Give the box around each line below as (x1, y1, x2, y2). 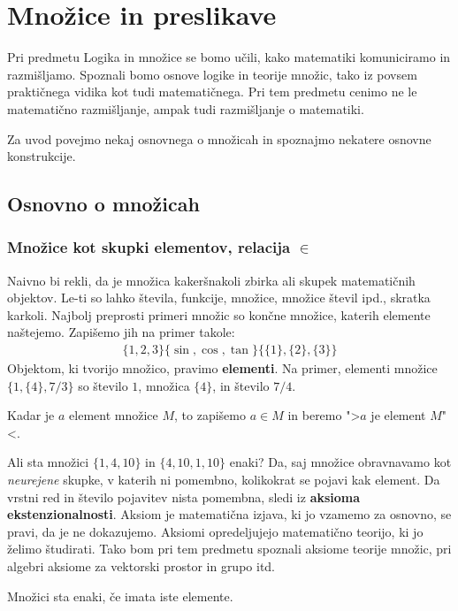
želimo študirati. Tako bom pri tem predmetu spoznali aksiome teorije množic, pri (7, 539, 452, 558)
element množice (69, 406, 158, 424)
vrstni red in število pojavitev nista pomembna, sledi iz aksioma (7, 487, 361, 506)
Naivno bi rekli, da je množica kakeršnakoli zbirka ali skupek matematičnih (7, 271, 416, 289)
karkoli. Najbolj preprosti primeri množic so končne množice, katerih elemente (7, 305, 431, 324)
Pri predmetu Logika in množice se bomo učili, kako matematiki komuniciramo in (7, 48, 451, 66)
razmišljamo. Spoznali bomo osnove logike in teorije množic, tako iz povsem (7, 65, 417, 83)
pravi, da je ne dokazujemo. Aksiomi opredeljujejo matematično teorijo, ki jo (7, 522, 424, 540)
